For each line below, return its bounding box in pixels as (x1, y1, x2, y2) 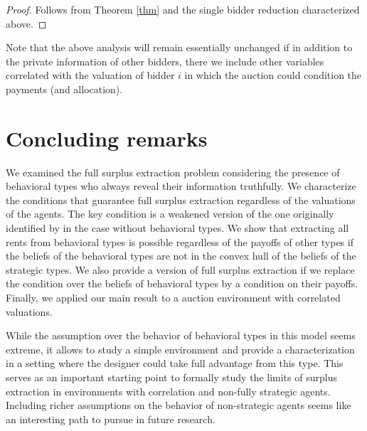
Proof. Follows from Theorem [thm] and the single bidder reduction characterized (6, 2, 360, 16)
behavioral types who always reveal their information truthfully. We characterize (6, 179, 356, 193)
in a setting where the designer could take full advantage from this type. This (6, 356, 344, 371)
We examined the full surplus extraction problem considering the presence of (6, 164, 340, 179)
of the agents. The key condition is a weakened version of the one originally (6, 206, 334, 221)
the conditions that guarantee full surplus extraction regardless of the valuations (6, 192, 356, 207)
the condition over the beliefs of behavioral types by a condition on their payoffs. (6, 276, 358, 291)
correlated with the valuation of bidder (6, 68, 175, 83)
